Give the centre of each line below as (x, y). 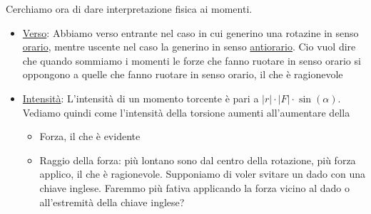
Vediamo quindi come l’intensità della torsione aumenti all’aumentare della (186, 112)
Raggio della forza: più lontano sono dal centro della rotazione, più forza (198, 160)
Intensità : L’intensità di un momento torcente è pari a (141, 98)
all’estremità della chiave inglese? (112, 202)
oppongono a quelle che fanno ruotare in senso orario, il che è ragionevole (183, 74)
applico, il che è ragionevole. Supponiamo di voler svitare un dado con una (202, 174)
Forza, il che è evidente (90, 136)
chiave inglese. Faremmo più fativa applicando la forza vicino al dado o (194, 187)
